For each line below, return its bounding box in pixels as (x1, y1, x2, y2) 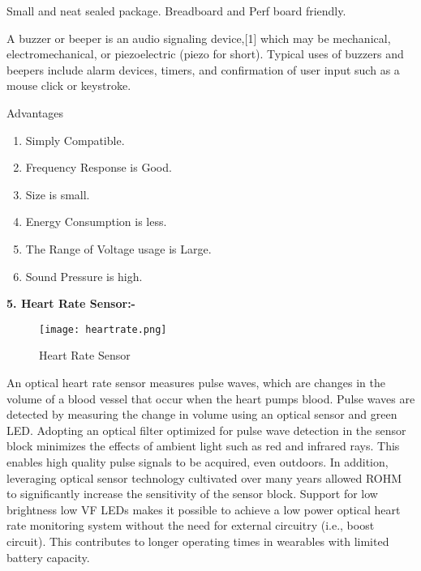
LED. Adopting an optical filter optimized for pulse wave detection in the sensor (6, 421, 406, 438)
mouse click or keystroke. (6, 77, 131, 94)
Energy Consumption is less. (25, 213, 167, 230)
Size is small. (25, 185, 90, 202)
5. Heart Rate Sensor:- (6, 295, 135, 312)
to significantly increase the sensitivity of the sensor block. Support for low (6, 485, 378, 502)
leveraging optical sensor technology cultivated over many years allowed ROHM (6, 469, 402, 486)
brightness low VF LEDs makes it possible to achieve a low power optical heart (6, 501, 401, 518)
